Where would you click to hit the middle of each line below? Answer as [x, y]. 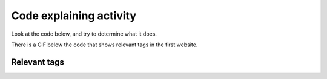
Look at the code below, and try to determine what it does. [84, 34]
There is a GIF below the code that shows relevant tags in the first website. [104, 45]
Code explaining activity [74, 16]
